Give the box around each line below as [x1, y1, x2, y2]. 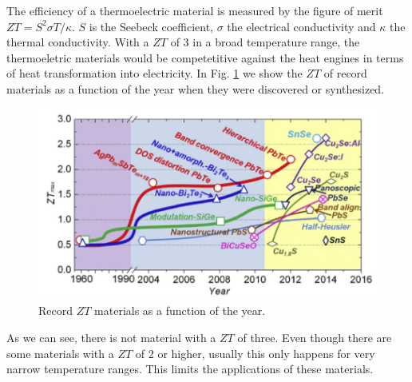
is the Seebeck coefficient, [89, 18, 213, 34]
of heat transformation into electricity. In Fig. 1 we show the [6, 65, 303, 82]
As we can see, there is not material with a [6, 329, 216, 346]
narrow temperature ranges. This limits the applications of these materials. [6, 360, 374, 377]
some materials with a [6, 344, 114, 361]
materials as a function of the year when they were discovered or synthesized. [6, 80, 385, 97]
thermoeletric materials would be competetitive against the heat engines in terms [6, 49, 404, 66]
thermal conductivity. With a [6, 34, 149, 50]
